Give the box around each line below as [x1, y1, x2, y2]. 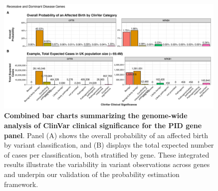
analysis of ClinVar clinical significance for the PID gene [4, 120, 202, 131]
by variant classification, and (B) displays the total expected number [4, 140, 214, 150]
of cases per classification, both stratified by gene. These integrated [4, 149, 210, 160]
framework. [4, 179, 38, 189]
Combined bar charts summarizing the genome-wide [4, 110, 188, 121]
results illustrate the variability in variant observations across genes [4, 159, 210, 170]
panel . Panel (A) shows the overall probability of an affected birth [4, 130, 209, 140]
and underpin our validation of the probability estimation [4, 169, 180, 180]
